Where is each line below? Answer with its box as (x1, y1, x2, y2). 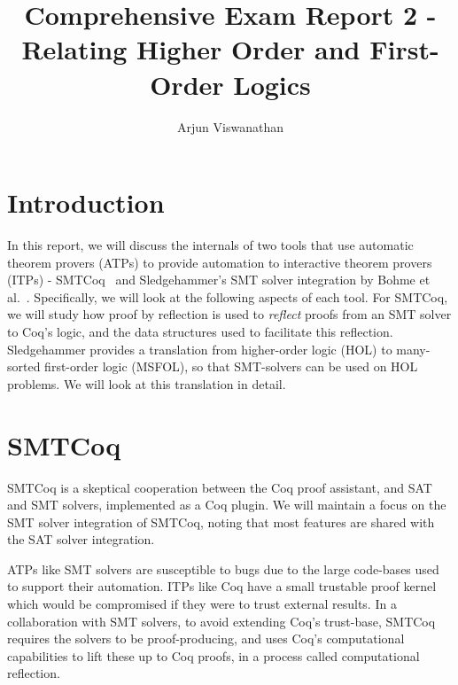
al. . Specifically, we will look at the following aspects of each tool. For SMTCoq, (7, 287, 448, 306)
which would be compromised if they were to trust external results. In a (7, 595, 397, 613)
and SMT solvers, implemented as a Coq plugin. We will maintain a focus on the (7, 495, 446, 514)
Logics (233, 66, 311, 102)
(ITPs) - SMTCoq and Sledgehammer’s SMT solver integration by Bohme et (7, 270, 431, 289)
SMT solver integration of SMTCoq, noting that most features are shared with (7, 512, 435, 531)
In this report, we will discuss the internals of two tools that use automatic (7, 236, 414, 254)
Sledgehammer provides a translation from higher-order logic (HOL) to (7, 339, 392, 358)
